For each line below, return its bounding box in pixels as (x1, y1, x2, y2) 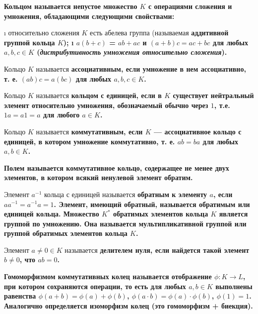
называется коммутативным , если (36, 126, 143, 136)
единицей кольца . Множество (4, 209, 99, 219)
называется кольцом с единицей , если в (36, 90, 162, 101)
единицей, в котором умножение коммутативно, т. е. (4, 136, 175, 146)
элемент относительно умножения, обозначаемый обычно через (4, 100, 208, 110)
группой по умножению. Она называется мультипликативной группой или (4, 218, 247, 228)
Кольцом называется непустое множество (4, 1, 137, 11)
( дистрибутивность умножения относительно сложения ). (37, 47, 227, 57)
